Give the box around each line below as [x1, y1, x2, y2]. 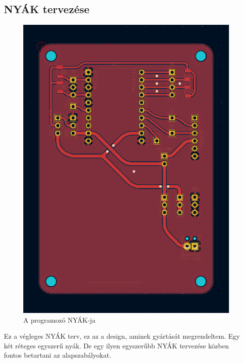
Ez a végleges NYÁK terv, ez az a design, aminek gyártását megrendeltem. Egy [4, 331, 240, 341]
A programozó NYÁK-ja [23, 314, 96, 325]
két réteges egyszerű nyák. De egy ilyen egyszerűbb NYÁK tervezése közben [4, 340, 229, 350]
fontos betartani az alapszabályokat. [4, 350, 112, 360]
